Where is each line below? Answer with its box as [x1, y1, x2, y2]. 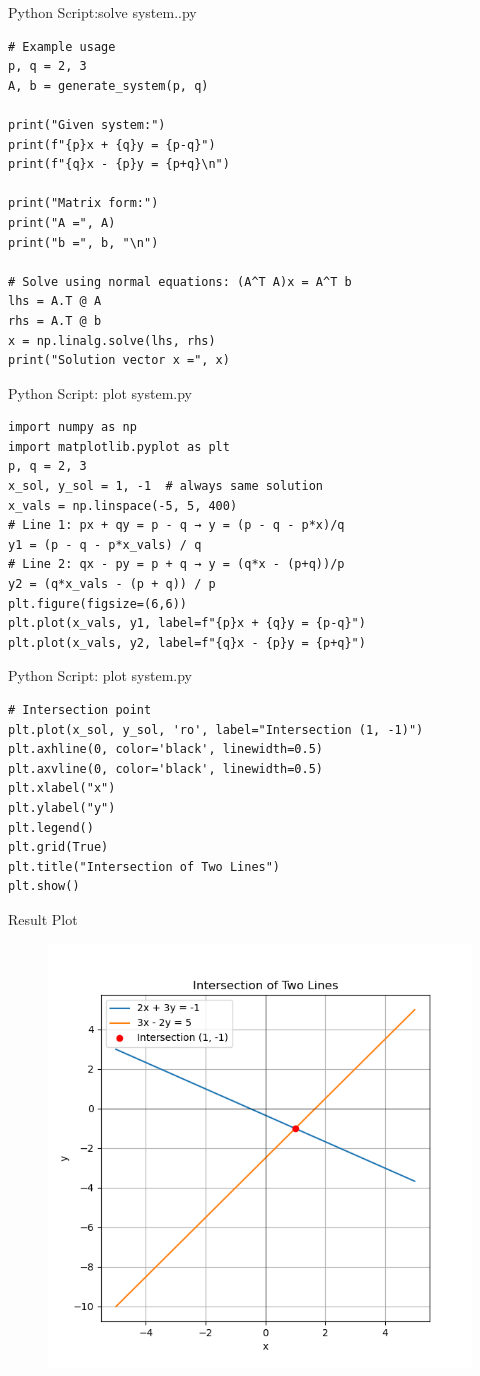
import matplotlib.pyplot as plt [8, 439, 230, 454]
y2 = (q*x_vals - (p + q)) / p [8, 577, 216, 592]
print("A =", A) [8, 215, 116, 230]
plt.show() [8, 879, 80, 894]
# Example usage [8, 39, 116, 54]
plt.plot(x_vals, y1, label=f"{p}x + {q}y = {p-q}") [8, 616, 366, 631]
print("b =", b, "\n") [8, 235, 159, 250]
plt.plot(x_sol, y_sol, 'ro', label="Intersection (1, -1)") [8, 722, 424, 737]
